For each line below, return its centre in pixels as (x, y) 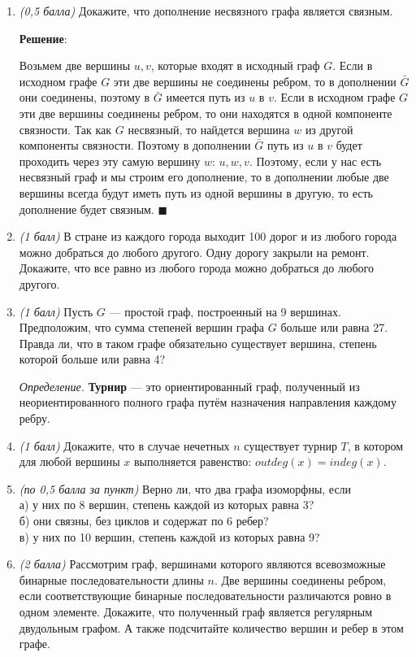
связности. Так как (65, 129)
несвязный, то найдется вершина (209, 129)
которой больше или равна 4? (92, 359)
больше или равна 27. (334, 327)
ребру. (35, 418)
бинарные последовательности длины (111, 579)
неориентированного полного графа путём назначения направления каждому (208, 402)
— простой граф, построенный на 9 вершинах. (225, 311)
